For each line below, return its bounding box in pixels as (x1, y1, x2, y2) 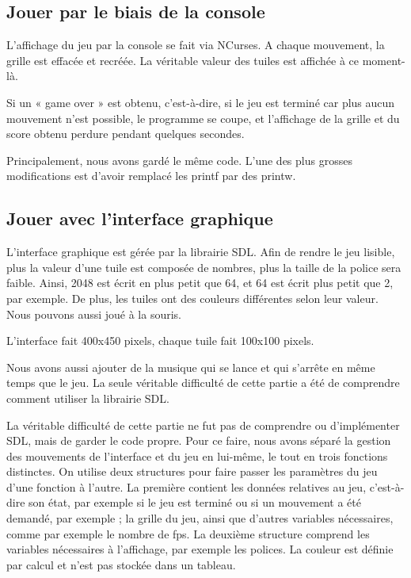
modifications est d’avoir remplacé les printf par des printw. (6, 167, 296, 184)
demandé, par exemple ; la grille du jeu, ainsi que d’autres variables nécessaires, (6, 510, 394, 526)
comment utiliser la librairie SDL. (6, 389, 169, 406)
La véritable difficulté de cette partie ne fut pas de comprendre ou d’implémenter (6, 416, 400, 433)
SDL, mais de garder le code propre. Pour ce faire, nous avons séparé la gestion (6, 432, 391, 449)
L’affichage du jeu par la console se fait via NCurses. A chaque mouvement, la (6, 36, 385, 53)
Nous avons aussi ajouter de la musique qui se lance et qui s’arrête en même (6, 358, 375, 375)
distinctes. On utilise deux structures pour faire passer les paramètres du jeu (6, 463, 378, 480)
